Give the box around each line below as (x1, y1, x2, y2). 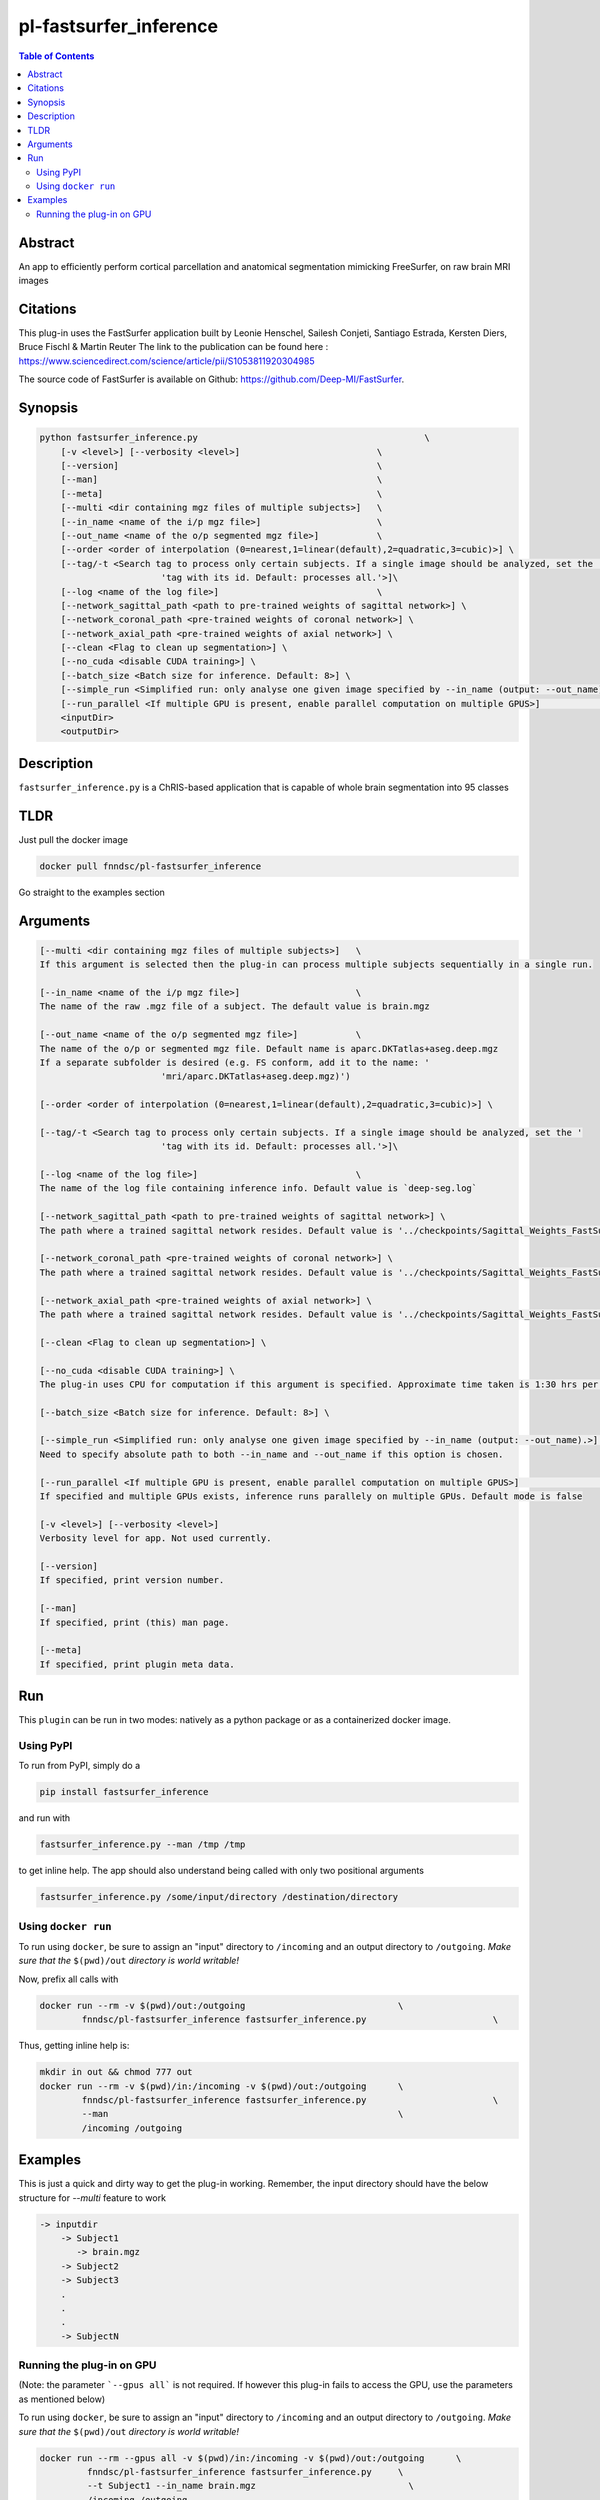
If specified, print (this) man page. (39, 1616, 230, 1628)
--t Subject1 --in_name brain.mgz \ (86, 2480, 415, 2492)
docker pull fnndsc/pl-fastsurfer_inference (39, 860, 262, 872)
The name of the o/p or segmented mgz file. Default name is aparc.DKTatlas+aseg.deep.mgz (39, 1043, 499, 1054)
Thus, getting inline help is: (18, 2040, 130, 2052)
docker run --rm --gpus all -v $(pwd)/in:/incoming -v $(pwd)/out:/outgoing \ (39, 2452, 462, 2464)
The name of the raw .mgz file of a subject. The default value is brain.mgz (39, 1001, 430, 1012)
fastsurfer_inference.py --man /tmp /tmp (39, 1839, 246, 1850)
